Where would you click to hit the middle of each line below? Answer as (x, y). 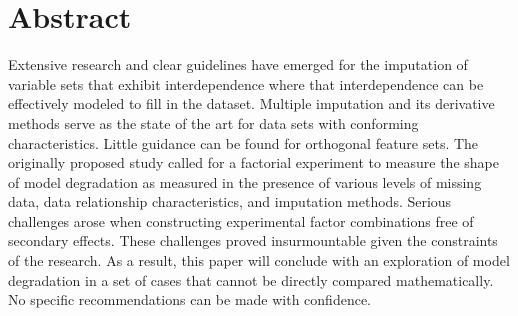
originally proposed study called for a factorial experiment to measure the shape (253, 162)
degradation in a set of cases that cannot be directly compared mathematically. (251, 279)
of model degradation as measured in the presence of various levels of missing (245, 181)
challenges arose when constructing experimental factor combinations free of (241, 220)
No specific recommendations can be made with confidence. (189, 299)
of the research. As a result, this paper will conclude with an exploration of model (259, 260)
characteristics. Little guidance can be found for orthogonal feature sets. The (243, 142)
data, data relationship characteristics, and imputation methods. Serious (230, 201)
